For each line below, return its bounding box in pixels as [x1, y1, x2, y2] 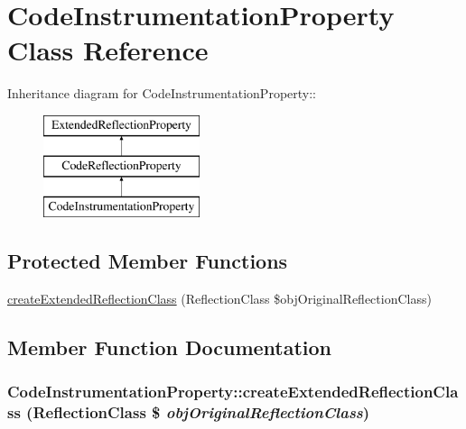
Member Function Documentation [7, 333, 332, 361]
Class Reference [7, 32, 209, 68]
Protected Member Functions [7, 247, 288, 275]
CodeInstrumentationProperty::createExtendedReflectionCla [7, 380, 459, 403]
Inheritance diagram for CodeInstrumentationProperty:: [7, 84, 317, 103]
